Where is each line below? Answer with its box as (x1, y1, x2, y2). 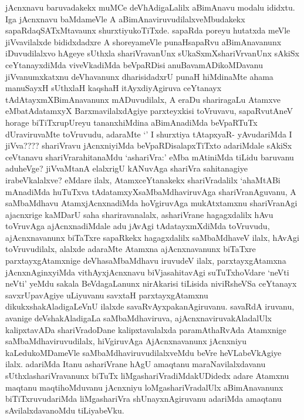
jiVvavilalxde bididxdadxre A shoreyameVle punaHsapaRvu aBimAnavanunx (5, 35, 282, 48)
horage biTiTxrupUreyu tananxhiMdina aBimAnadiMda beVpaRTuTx (5, 116, 258, 128)
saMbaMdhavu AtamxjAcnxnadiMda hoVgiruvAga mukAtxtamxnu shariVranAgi (5, 197, 298, 209)
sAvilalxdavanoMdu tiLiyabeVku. (5, 404, 124, 416)
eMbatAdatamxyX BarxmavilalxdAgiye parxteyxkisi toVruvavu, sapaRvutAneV (5, 105, 293, 117)
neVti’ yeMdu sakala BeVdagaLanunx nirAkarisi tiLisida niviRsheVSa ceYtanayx (5, 277, 297, 290)
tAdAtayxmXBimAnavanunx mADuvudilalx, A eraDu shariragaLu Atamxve (5, 93, 281, 105)
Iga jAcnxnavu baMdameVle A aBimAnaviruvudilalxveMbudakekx (5, 12, 245, 25)
